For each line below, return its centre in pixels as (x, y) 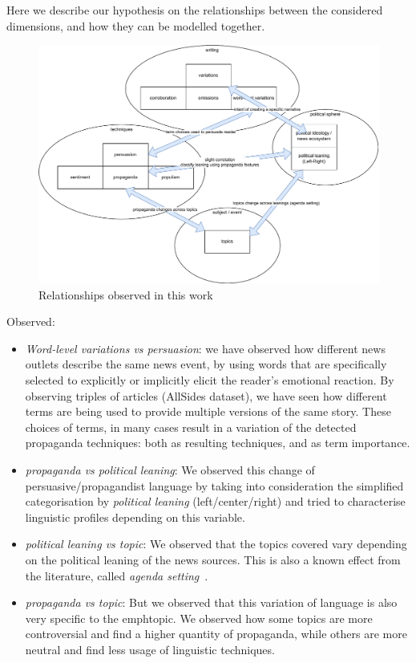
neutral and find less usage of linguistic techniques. (150, 649)
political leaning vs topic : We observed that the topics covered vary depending (216, 544)
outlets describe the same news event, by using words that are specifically (206, 364)
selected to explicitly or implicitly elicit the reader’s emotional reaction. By (210, 380)
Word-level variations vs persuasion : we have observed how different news (205, 348)
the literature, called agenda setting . (117, 575)
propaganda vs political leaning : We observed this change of (170, 470)
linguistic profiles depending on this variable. (135, 517)
